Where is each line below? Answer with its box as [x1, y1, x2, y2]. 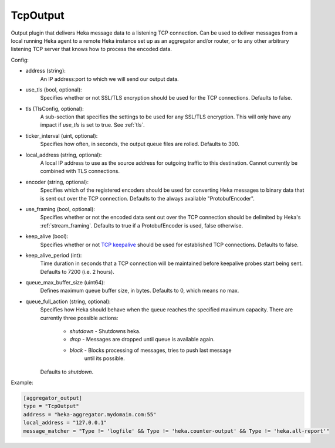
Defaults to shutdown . [40, 368, 94, 375]
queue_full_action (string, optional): [25, 298, 111, 305]
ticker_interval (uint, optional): [25, 132, 98, 139]
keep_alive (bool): [25, 233, 69, 240]
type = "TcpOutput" [23, 403, 79, 410]
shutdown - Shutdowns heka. [69, 328, 141, 335]
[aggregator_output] [23, 395, 82, 401]
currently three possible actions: [40, 314, 119, 321]
